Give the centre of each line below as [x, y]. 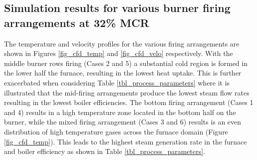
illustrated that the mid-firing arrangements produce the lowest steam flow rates [127, 92]
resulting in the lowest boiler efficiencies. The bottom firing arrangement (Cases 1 [129, 102]
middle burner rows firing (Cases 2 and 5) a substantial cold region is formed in [126, 63]
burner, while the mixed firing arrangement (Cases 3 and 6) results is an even [123, 122]
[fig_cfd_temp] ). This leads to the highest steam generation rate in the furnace [126, 141]
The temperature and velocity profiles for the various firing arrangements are [122, 43]
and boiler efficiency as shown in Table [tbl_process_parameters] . [105, 151]
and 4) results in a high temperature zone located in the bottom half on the [120, 112]
